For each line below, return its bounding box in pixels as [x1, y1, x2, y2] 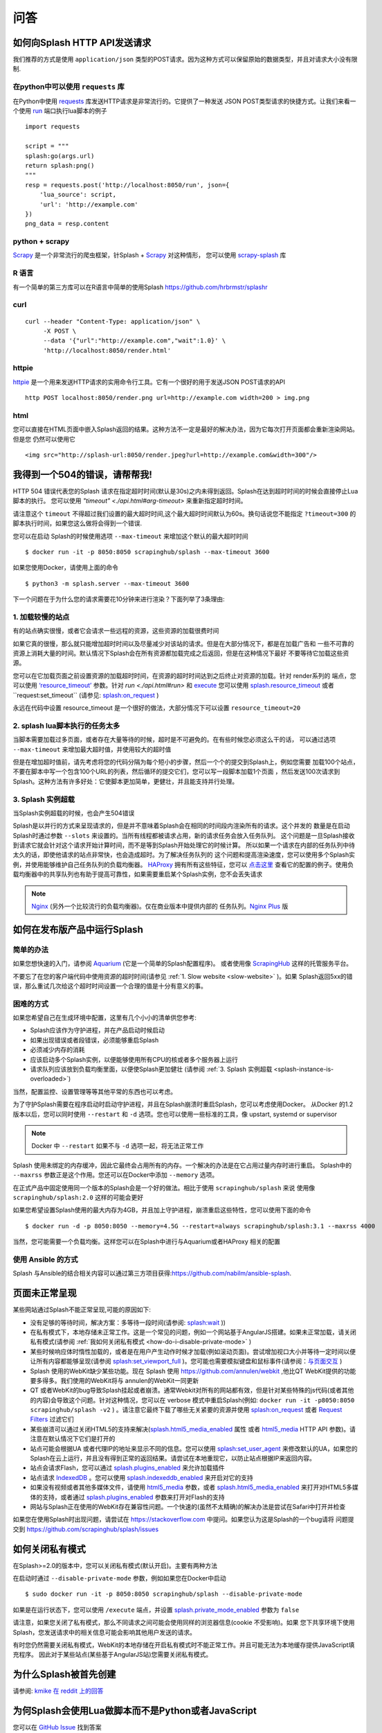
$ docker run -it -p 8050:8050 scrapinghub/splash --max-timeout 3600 [25, 548, 270, 556]
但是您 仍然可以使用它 [12, 435, 75, 443]
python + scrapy [12, 236, 70, 246]
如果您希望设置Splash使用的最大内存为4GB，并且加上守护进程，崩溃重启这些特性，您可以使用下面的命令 [12, 1206, 311, 1214]
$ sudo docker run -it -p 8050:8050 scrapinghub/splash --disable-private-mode [25, 1590, 302, 1598]
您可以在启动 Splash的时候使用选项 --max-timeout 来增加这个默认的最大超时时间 [12, 532, 248, 540]
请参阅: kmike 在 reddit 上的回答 [12, 1687, 104, 1695]
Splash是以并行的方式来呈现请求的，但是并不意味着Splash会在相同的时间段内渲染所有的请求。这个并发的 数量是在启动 [12, 821, 350, 830]
